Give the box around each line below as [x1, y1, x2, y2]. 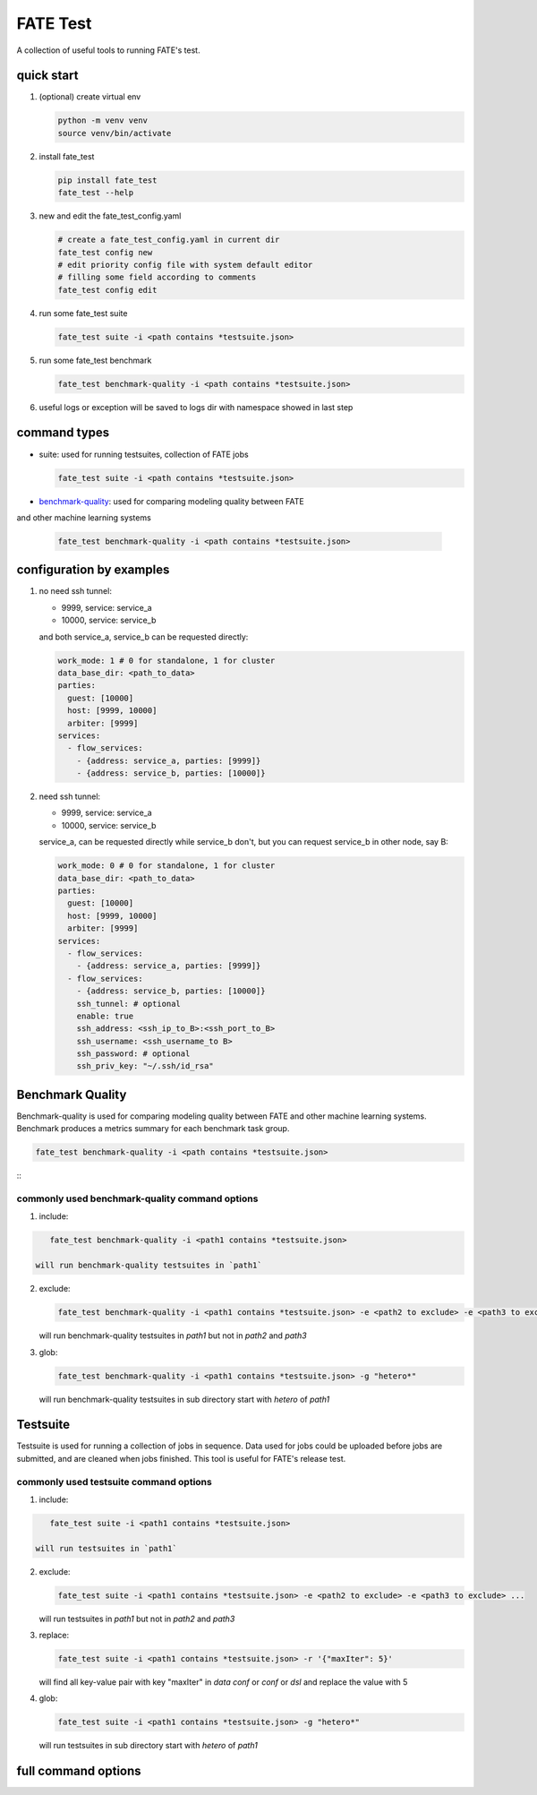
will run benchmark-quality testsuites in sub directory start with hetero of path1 [38, 1394, 330, 1404]
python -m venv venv [57, 116, 148, 125]
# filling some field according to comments [57, 272, 257, 282]
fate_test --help [57, 188, 134, 198]
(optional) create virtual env [38, 91, 141, 102]
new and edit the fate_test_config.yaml [38, 210, 182, 221]
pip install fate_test [57, 175, 158, 185]
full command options [16, 1764, 142, 1779]
